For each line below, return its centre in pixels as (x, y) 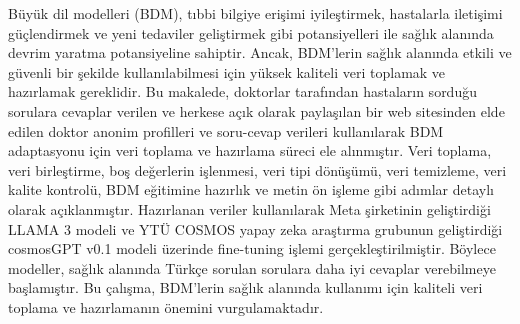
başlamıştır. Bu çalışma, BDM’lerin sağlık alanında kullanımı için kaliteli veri (245, 287)
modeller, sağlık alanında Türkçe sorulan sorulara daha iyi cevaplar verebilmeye (252, 267)
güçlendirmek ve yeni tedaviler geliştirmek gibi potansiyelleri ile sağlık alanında (251, 32)
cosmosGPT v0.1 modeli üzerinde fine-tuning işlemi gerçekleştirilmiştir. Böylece (252, 248)
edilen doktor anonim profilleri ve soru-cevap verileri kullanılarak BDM (226, 130)
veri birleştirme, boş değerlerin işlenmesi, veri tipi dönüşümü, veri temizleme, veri (257, 169)
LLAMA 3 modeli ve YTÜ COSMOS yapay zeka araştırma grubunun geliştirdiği (255, 228)
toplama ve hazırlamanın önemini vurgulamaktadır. (166, 306)
